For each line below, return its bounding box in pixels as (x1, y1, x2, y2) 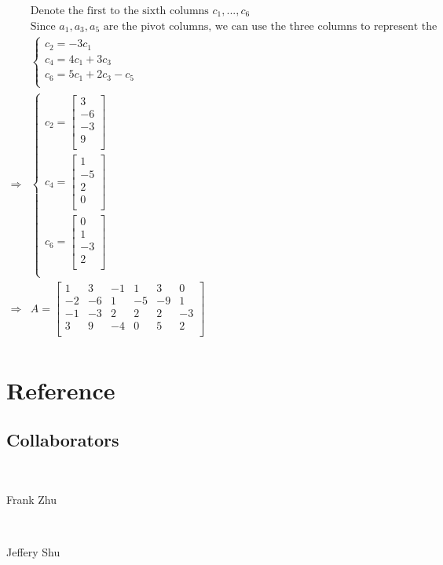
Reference (6, 374, 115, 406)
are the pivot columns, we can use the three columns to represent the (103, 20, 438, 32)
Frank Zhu (6, 490, 57, 507)
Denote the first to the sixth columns (30, 5, 209, 17)
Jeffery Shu (6, 543, 60, 560)
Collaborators (6, 428, 119, 452)
